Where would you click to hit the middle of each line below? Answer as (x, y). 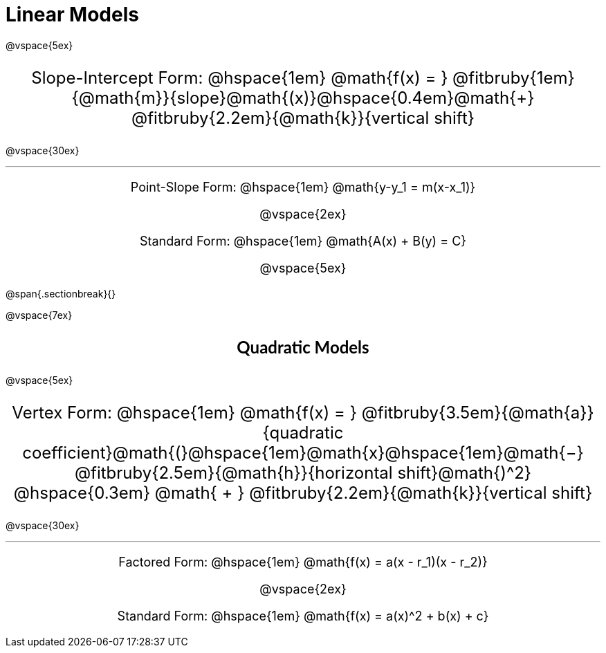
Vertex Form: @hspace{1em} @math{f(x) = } (184, 412)
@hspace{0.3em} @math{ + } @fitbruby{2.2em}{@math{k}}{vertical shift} (303, 493)
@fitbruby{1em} (514, 77)
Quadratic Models (303, 347)
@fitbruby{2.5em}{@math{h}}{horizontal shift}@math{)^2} (303, 472)
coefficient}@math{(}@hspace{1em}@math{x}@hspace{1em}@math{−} (303, 452)
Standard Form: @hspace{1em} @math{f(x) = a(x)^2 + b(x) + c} (303, 616)
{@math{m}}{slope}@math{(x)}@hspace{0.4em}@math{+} (303, 98)
